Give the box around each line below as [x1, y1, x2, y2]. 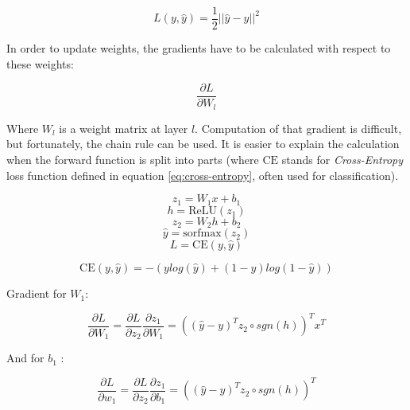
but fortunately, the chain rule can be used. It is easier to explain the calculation [6, 135, 400, 152]
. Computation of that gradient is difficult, [195, 119, 402, 136]
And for [6, 349, 44, 366]
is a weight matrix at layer [59, 119, 188, 136]
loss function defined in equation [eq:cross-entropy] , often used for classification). [6, 166, 399, 183]
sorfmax [183, 228, 222, 240]
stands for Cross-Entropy [281, 150, 404, 167]
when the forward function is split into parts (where [6, 150, 259, 167]
